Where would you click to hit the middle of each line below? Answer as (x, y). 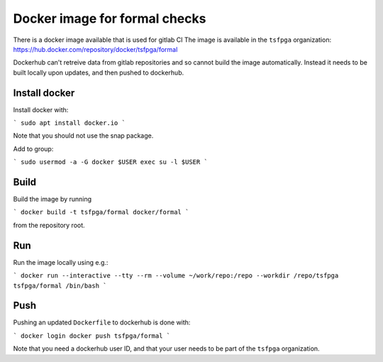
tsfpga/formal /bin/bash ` (60, 285)
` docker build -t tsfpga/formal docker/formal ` (101, 212)
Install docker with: (41, 109)
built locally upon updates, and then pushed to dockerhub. (99, 72)
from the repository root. (49, 225)
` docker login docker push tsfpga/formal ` (92, 336)
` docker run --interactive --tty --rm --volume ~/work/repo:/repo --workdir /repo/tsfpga (176, 276)
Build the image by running (52, 199)
